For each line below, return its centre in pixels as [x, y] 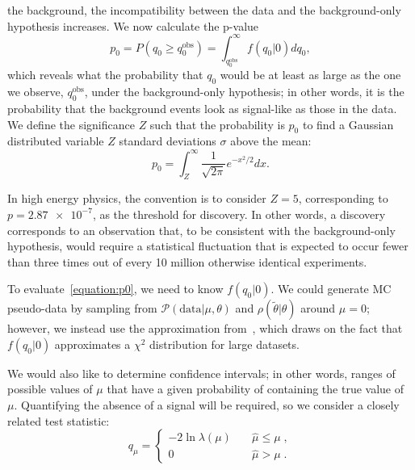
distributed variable [56, 141]
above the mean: [271, 141]
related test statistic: [59, 420]
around [318, 308]
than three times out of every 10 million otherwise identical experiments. [187, 261]
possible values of [50, 389]
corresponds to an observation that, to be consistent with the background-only [201, 230]
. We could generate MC [331, 289]
